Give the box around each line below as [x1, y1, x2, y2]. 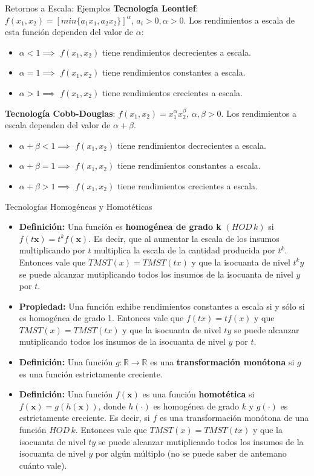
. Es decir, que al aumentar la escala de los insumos [88, 232, 280, 244]
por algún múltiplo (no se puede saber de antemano [95, 447, 287, 460]
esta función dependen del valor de [5, 25, 134, 38]
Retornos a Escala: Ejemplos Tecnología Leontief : [5, 2, 198, 14]
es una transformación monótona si [150, 356, 295, 368]
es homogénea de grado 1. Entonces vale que [19, 311, 184, 324]
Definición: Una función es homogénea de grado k [19, 220, 221, 233]
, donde [98, 399, 126, 412]
